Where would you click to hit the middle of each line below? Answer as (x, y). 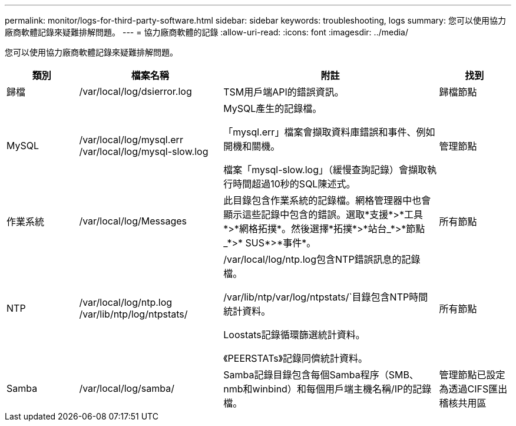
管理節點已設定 (472, 375)
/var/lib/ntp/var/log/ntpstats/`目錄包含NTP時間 (326, 297)
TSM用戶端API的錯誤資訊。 (284, 92)
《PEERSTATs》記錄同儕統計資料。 (296, 358)
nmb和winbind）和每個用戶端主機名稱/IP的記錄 (328, 389)
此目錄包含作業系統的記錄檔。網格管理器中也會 (327, 200)
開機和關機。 (252, 146)
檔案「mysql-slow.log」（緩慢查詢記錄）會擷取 (325, 170)
